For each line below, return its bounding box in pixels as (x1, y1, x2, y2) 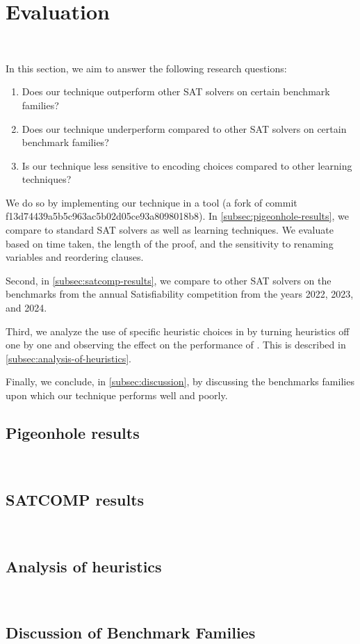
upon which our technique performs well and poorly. (6, 388, 228, 402)
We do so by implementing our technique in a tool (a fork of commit (6, 195, 297, 209)
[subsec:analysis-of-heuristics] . (6, 351, 131, 365)
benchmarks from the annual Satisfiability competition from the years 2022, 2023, (6, 287, 354, 301)
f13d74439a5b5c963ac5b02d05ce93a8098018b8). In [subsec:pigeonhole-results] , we (6, 209, 349, 223)
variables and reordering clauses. (6, 250, 144, 264)
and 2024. (6, 300, 47, 315)
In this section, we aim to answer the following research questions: (6, 61, 287, 75)
